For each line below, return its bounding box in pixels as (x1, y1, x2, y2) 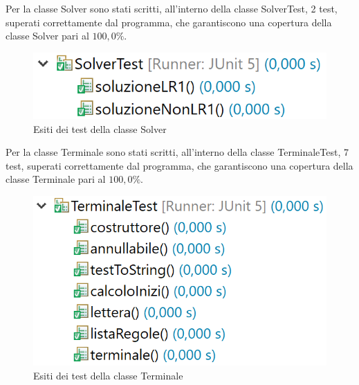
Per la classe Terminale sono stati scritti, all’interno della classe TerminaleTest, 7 (6, 145, 349, 159)
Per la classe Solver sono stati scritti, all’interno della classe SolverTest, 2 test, (6, 1, 338, 15)
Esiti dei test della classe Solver (33, 121, 167, 136)
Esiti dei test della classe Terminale (33, 368, 183, 382)
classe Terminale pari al (6, 172, 106, 186)
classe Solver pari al (6, 28, 89, 43)
